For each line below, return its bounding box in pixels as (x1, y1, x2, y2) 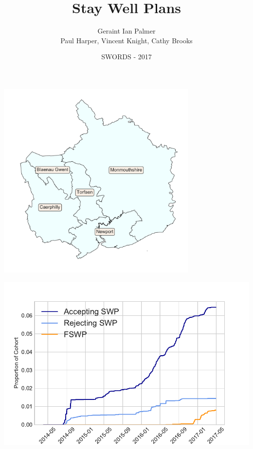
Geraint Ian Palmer (97, 26, 156, 36)
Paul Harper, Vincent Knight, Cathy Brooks (60, 35, 193, 45)
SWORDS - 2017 (101, 52, 152, 62)
